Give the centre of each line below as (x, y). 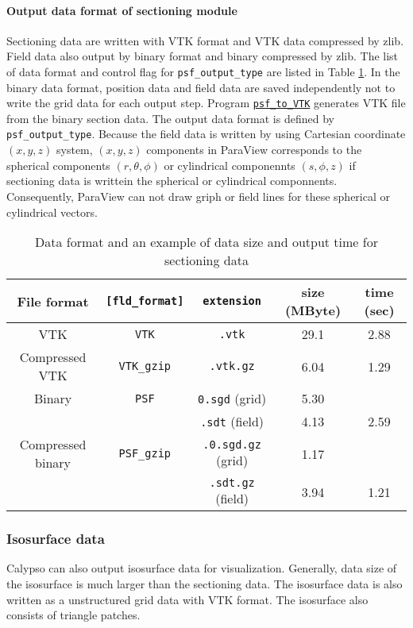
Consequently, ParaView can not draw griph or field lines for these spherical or (199, 196)
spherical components (58, 165)
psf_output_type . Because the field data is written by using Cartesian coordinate (206, 134)
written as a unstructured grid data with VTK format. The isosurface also (187, 599)
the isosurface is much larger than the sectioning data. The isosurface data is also (205, 583)
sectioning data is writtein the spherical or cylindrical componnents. (172, 181)
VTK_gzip (145, 366)
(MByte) (313, 310)
